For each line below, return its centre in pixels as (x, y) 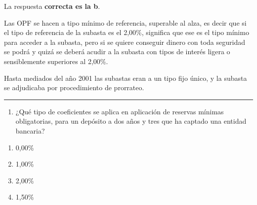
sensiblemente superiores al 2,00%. (56, 61)
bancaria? (30, 130)
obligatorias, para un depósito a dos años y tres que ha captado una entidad (131, 121)
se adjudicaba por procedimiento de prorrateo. (74, 87)
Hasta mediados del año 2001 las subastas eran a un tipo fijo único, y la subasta (126, 78)
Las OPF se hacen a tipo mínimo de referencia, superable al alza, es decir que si (125, 22)
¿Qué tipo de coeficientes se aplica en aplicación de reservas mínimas (120, 111)
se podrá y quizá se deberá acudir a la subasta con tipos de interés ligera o (117, 51)
